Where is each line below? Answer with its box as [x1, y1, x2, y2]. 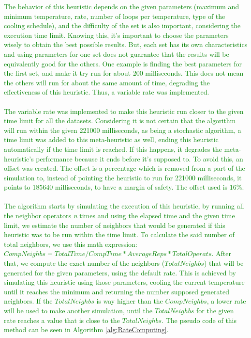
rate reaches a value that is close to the [4, 315, 120, 325]
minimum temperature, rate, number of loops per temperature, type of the [4, 11, 225, 21]
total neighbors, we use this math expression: [4, 239, 137, 249]
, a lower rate [207, 296, 246, 306]
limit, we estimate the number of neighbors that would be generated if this [4, 220, 225, 230]
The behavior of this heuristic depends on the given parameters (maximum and [4, 1, 239, 11]
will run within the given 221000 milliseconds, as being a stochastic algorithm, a [4, 125, 241, 135]
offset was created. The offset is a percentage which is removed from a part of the [4, 163, 245, 173]
